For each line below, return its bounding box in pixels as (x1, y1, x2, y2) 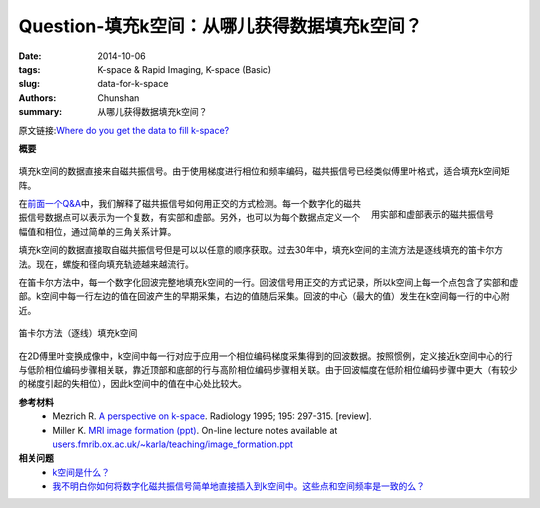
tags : (18, 63, 41, 75)
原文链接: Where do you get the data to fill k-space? (18, 124, 230, 136)
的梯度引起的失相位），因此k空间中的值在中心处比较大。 (18, 378, 247, 390)
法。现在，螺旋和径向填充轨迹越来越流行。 (18, 258, 194, 270)
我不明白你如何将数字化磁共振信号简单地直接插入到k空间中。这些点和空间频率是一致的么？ (52, 480, 425, 492)
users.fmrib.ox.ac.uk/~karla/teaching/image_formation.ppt (52, 438, 294, 450)
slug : (18, 78, 40, 90)
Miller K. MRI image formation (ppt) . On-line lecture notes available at (52, 424, 338, 436)
